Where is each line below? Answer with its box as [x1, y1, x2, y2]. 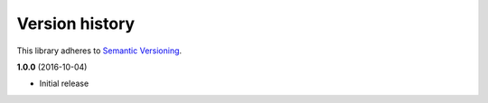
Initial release [39, 78, 89, 89]
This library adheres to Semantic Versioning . [16, 45, 183, 56]
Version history [16, 14, 136, 33]
